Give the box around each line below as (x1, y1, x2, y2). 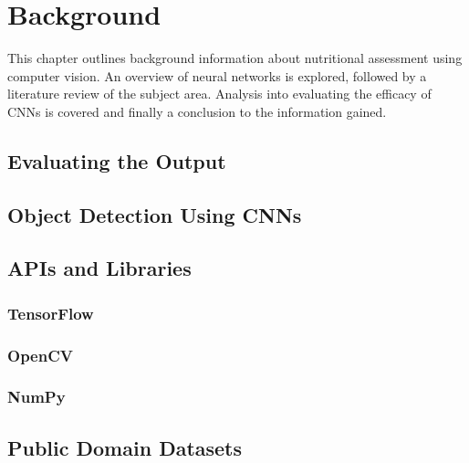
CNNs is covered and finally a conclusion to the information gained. (7, 101, 387, 121)
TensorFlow (7, 301, 94, 324)
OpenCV (7, 343, 73, 366)
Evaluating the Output (7, 146, 226, 174)
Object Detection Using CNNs (7, 200, 302, 228)
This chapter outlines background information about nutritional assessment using (7, 48, 463, 68)
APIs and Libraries (7, 254, 192, 282)
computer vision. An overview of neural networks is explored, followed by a (7, 66, 427, 85)
